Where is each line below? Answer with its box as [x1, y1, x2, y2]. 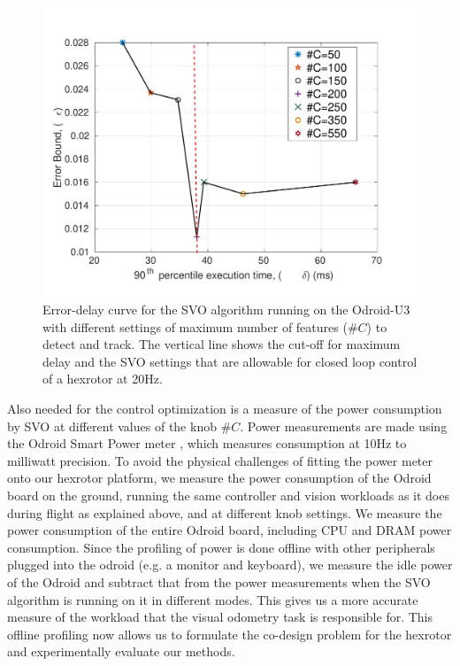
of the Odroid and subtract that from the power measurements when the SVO [7, 573, 431, 592]
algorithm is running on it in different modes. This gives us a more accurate [7, 590, 418, 608]
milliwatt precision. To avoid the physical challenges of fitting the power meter [7, 451, 433, 469]
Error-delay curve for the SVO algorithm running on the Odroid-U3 [42, 300, 410, 319]
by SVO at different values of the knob [7, 416, 217, 435]
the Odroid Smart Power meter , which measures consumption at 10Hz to [7, 434, 407, 453]
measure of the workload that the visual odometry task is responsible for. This [7, 608, 433, 626]
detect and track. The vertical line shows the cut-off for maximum [42, 335, 401, 353]
